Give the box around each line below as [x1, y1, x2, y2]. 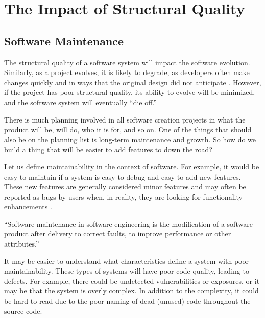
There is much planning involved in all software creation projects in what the [4, 114, 246, 125]
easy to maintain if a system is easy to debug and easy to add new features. [4, 171, 241, 182]
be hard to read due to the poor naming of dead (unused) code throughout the [4, 296, 251, 306]
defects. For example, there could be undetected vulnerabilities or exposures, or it [4, 275, 260, 286]
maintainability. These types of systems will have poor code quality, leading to [4, 265, 249, 276]
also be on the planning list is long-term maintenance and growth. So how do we [4, 134, 256, 144]
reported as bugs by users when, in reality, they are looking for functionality [4, 191, 243, 202]
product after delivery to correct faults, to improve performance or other [4, 228, 231, 239]
